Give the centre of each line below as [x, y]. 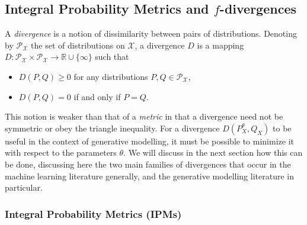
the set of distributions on [78, 45]
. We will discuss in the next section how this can [213, 152]
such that [112, 57]
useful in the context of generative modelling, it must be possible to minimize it [149, 141]
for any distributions [111, 76]
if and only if [97, 96]
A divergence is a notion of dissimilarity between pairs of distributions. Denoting [151, 33]
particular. [24, 187]
